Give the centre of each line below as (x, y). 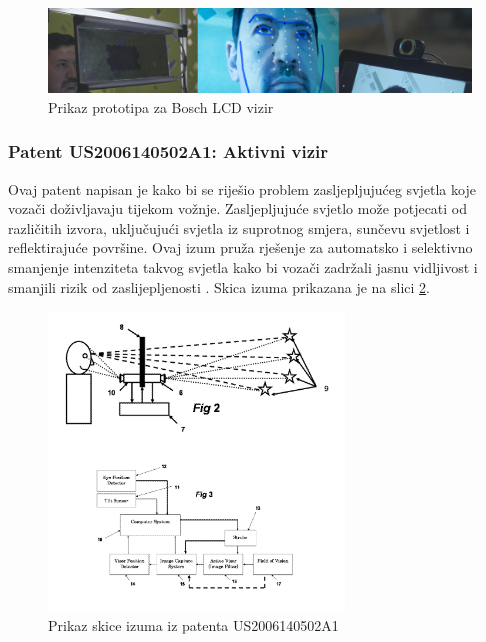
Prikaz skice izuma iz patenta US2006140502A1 (193, 625)
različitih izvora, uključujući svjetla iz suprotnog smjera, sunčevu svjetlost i (239, 227)
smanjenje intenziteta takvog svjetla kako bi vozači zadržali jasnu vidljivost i (243, 267)
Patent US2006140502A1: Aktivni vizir (168, 151)
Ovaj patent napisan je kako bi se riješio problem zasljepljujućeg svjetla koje (242, 188)
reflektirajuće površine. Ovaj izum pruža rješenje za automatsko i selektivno (240, 247)
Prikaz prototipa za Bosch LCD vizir (161, 106)
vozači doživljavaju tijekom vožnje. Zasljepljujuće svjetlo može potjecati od (238, 208)
